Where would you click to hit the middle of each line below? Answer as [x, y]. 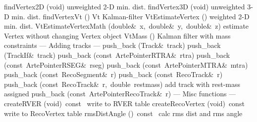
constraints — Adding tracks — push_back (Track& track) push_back [112, 45]
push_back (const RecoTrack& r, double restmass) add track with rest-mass [122, 84]
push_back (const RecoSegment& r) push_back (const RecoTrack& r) [113, 74]
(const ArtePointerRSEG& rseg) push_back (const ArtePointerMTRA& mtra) [126, 64]
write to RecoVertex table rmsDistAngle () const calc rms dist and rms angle [123, 113]
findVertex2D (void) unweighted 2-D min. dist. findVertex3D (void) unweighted [125, 6]
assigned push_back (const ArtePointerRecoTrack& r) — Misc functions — [120, 94]
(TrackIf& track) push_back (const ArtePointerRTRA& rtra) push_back [117, 55]
